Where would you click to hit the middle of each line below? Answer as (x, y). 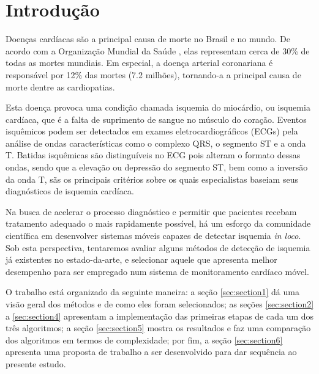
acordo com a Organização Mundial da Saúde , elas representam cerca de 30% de (158, 50)
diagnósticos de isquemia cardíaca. (70, 191)
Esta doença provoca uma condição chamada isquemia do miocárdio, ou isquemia (158, 107)
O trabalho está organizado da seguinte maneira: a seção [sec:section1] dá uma (152, 292)
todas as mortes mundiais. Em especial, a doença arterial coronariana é (139, 63)
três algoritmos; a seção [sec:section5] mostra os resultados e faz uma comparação (158, 328)
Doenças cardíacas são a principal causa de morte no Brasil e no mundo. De (148, 39)
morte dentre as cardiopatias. (60, 86)
